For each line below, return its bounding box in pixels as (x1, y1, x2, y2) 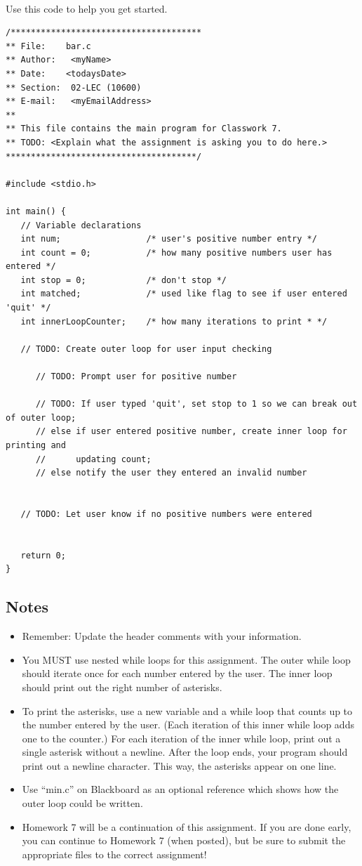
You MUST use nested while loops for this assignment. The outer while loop (22, 652, 351, 667)
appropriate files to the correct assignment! (22, 846, 207, 861)
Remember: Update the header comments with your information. (22, 629, 302, 643)
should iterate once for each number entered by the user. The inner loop (22, 666, 333, 681)
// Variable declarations (20, 220, 142, 230)
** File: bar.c (6, 41, 91, 51)
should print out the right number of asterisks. (22, 679, 222, 694)
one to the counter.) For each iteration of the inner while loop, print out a (22, 730, 341, 745)
